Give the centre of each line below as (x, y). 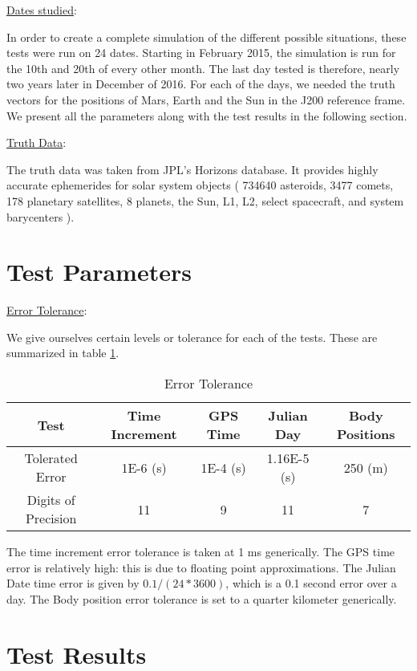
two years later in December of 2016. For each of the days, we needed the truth (201, 84)
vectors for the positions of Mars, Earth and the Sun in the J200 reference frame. (206, 99)
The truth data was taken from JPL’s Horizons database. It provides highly (192, 169)
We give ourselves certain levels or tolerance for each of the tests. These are (192, 337)
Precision (51, 518)
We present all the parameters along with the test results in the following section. (207, 115)
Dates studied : (42, 10)
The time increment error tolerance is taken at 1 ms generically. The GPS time (201, 552)
